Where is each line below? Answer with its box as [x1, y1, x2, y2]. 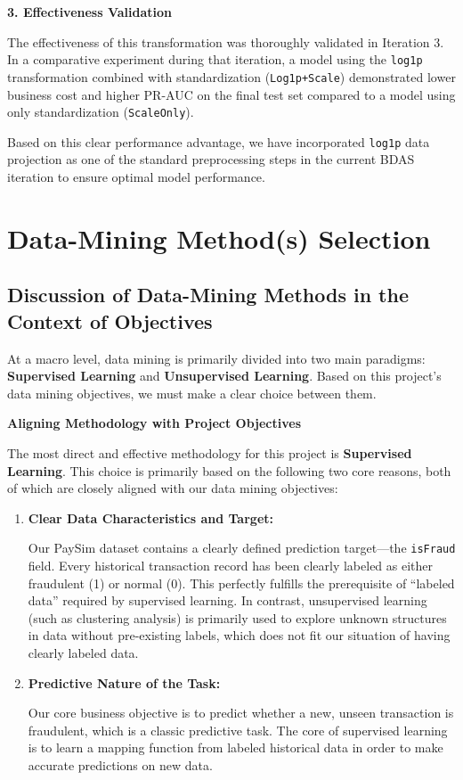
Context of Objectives [7, 307, 213, 334]
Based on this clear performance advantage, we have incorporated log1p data [7, 132, 430, 151]
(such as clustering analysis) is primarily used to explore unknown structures [28, 608, 447, 627]
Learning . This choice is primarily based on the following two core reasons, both [7, 461, 451, 480]
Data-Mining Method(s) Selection [7, 219, 431, 256]
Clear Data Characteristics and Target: [28, 508, 273, 527]
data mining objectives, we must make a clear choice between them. [7, 383, 377, 402]
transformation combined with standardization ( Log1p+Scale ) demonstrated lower [7, 67, 456, 86]
